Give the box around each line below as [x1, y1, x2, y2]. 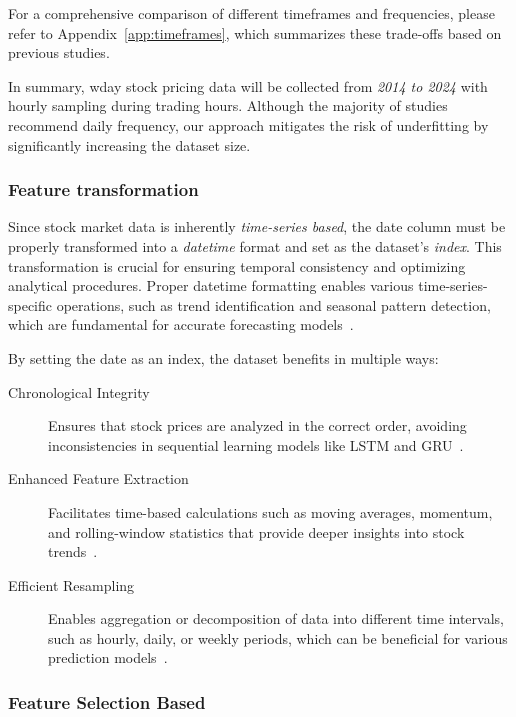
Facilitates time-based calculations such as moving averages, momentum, [48, 501, 493, 522]
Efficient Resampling [8, 574, 135, 595]
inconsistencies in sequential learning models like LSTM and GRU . [48, 434, 464, 455]
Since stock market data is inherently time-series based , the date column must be [8, 216, 506, 237]
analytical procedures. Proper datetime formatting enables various [8, 275, 414, 296]
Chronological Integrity [8, 381, 150, 402]
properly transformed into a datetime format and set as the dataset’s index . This [8, 235, 502, 256]
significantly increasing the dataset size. [8, 134, 251, 155]
